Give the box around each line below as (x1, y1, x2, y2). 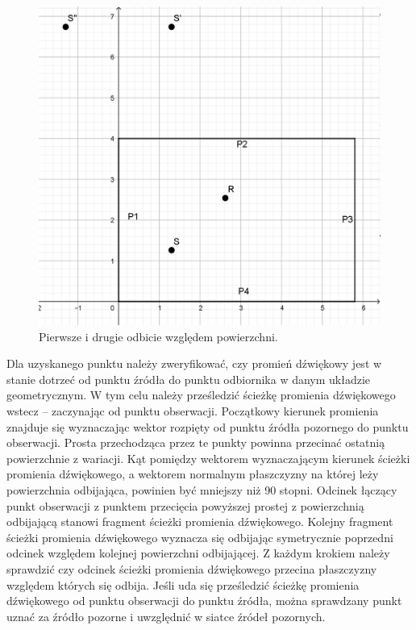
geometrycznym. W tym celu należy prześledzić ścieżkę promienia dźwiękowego (6, 386, 396, 403)
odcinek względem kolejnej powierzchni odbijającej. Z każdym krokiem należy (6, 544, 390, 561)
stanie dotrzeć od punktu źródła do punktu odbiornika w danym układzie (6, 370, 371, 387)
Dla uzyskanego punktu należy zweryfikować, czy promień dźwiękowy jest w (6, 355, 382, 372)
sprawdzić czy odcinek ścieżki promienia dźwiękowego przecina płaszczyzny (6, 560, 377, 577)
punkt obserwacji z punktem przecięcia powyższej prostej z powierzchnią (6, 497, 364, 514)
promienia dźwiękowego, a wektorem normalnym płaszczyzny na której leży (6, 465, 379, 482)
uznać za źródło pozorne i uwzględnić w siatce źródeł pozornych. (6, 607, 326, 624)
